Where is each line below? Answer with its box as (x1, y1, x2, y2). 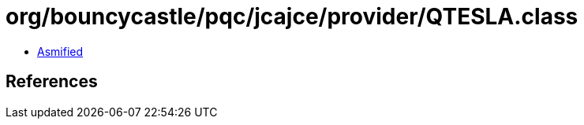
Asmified (37, 44, 84, 58)
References (6, 72, 98, 92)
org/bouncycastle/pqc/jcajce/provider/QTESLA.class (6, 3, 578, 30)
